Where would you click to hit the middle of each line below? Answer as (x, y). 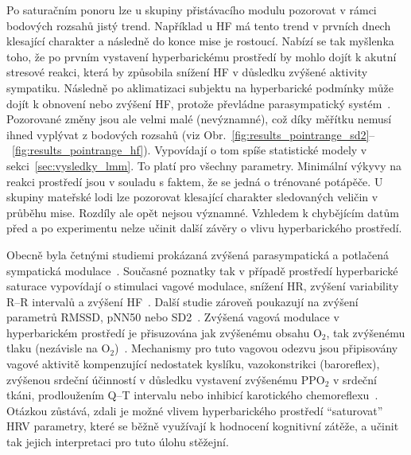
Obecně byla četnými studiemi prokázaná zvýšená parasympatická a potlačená (198, 254)
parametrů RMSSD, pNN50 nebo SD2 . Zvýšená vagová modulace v (173, 317)
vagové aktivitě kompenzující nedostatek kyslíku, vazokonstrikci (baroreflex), (193, 364)
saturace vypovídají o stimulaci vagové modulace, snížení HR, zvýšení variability (203, 286)
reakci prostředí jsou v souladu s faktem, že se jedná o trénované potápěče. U (195, 181)
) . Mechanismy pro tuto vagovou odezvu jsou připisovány (256, 348)
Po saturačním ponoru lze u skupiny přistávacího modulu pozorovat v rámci (192, 10)
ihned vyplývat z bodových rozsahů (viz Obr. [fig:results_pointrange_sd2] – (191, 134)
